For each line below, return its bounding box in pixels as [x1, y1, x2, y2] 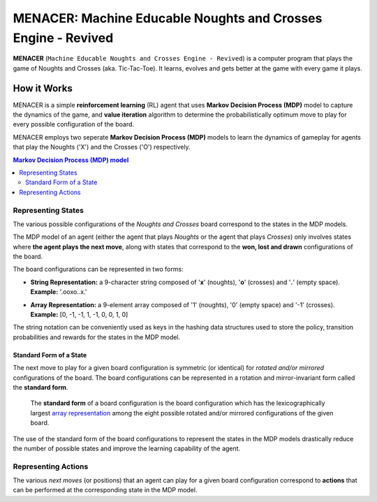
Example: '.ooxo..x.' [30, 288, 87, 296]
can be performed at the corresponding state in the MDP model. [13, 486, 198, 494]
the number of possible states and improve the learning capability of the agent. [13, 444, 241, 452]
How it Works [13, 82, 73, 94]
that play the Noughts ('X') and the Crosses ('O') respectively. [13, 143, 191, 152]
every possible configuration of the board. [13, 120, 135, 128]
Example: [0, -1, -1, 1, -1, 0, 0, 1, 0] [30, 311, 128, 319]
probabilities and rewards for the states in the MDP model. [13, 332, 181, 341]
